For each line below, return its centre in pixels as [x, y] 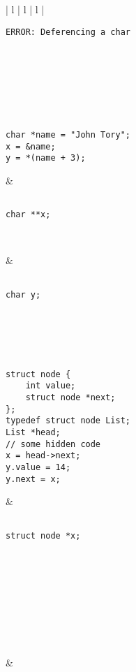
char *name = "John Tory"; [68, 135]
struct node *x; [43, 535]
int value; [51, 386]
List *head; [33, 433]
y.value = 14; [38, 468]
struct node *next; [70, 398]
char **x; [28, 215]
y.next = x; [33, 479]
